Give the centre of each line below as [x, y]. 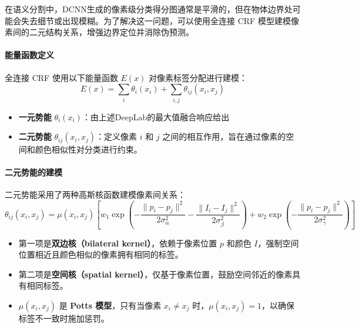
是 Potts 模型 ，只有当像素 [110, 305]
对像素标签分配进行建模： [198, 77]
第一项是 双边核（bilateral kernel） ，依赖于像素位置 [118, 243]
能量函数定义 [29, 55]
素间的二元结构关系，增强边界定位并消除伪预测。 [99, 32]
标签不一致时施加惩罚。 [64, 318]
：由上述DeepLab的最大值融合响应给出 [156, 116]
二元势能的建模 [33, 172]
